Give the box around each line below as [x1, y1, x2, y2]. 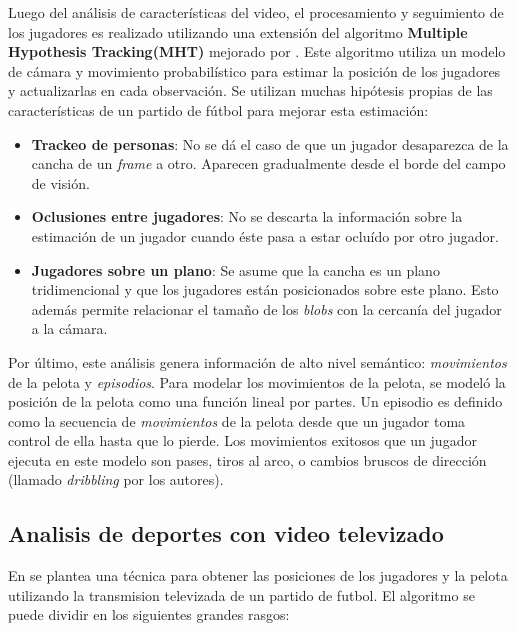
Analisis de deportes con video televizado [8, 518, 444, 549]
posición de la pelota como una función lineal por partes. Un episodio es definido [8, 391, 503, 412]
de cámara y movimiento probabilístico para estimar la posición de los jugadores [8, 60, 501, 81]
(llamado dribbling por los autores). [8, 469, 224, 490]
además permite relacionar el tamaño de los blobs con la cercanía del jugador [31, 298, 502, 319]
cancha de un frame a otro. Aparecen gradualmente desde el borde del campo [31, 153, 506, 174]
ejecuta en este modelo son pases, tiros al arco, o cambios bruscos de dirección [8, 449, 487, 470]
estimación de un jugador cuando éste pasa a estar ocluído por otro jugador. [31, 225, 499, 246]
